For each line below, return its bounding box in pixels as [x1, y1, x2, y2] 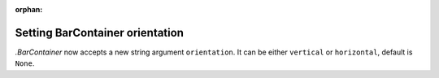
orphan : [15, 5, 43, 14]
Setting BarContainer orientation [15, 25, 185, 40]
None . [15, 58, 35, 68]
